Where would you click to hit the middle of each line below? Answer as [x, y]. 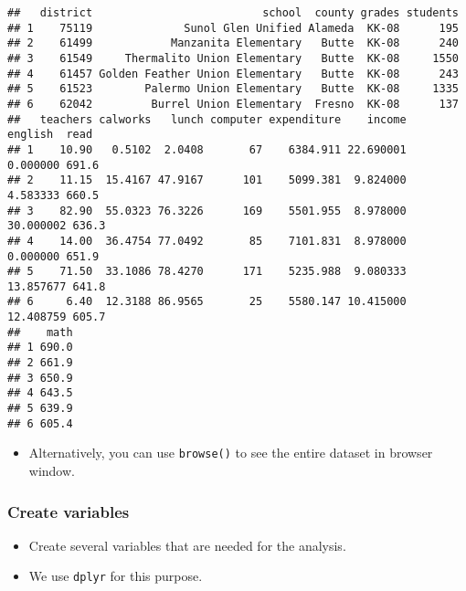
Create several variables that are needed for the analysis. [187, 545]
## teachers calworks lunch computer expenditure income [207, 119]
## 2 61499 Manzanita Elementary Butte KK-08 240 [233, 43]
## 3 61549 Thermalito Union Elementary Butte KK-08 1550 [233, 58]
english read [50, 135]
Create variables [69, 511]
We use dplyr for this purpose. [116, 576]
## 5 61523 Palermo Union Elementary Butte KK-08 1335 [233, 89]
